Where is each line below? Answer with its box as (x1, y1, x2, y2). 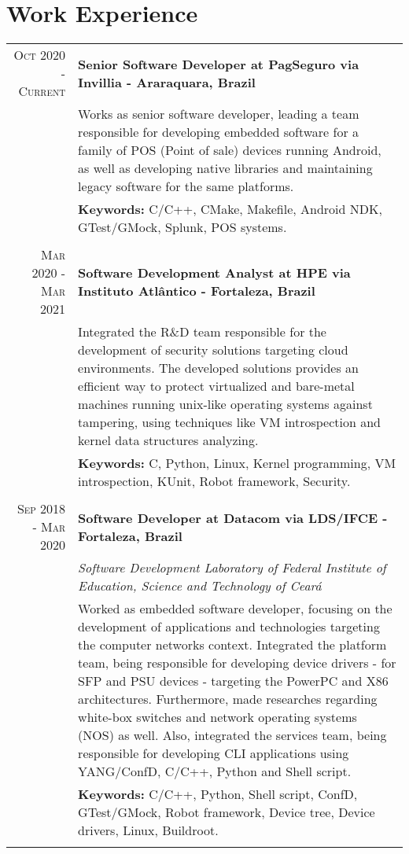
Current (18, 82, 66, 101)
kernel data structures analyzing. (78, 431, 259, 450)
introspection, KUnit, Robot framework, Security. (78, 472, 351, 491)
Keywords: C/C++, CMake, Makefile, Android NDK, (78, 200, 382, 219)
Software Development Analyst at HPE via (78, 263, 351, 282)
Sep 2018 (17, 499, 66, 518)
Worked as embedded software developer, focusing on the (78, 599, 392, 618)
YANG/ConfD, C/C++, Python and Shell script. (78, 762, 352, 781)
